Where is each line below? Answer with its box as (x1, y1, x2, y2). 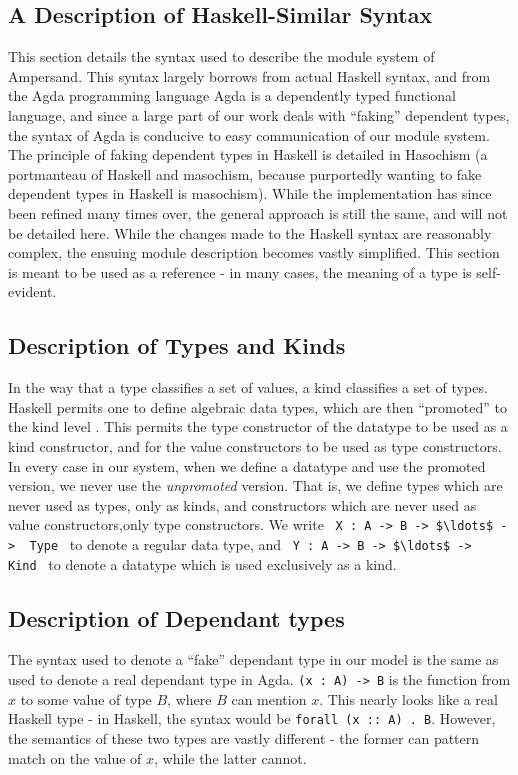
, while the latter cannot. (154, 747, 307, 768)
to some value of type (20, 688, 152, 709)
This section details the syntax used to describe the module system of (8, 46, 435, 67)
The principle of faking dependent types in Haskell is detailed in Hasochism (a (8, 144, 488, 165)
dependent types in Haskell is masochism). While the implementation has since (8, 183, 492, 204)
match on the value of (8, 747, 142, 768)
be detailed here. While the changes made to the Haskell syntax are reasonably (8, 222, 492, 243)
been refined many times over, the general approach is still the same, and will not (8, 202, 508, 223)
